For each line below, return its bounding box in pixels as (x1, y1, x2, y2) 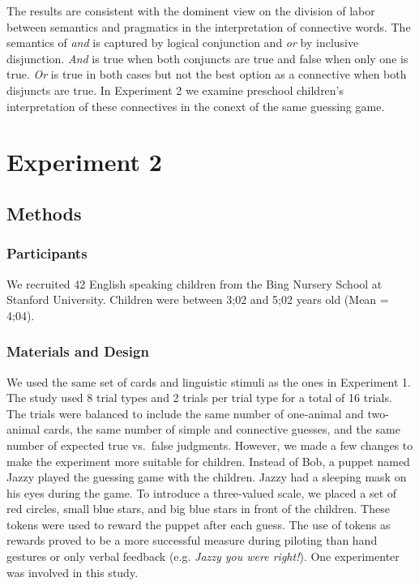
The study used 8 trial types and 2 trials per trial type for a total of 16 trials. (6, 389, 392, 406)
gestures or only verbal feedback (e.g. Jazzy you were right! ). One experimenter (6, 548, 400, 565)
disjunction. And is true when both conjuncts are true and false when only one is (6, 49, 408, 66)
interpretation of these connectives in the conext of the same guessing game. (6, 97, 385, 114)
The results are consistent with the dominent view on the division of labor (6, 2, 375, 19)
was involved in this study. (6, 563, 139, 580)
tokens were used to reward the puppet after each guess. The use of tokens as (6, 515, 391, 533)
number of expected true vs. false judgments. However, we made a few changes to (6, 436, 413, 453)
